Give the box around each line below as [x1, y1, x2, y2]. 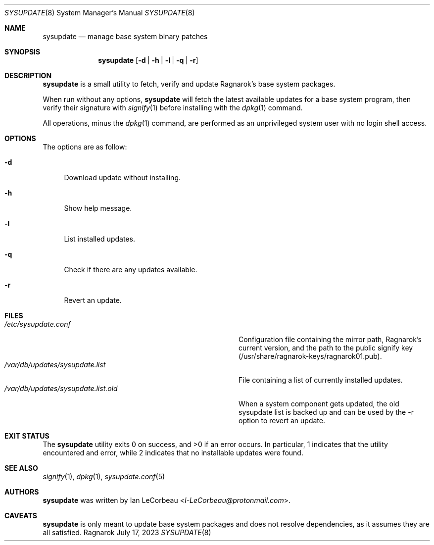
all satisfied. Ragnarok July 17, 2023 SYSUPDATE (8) [43, 528, 211, 537]
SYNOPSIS [4, 48, 41, 56]
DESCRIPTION [4, 71, 52, 80]
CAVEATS [4, 511, 37, 520]
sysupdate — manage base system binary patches [43, 32, 208, 41]
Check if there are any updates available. [64, 265, 197, 274]
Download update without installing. [64, 173, 181, 182]
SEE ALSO [4, 464, 38, 472]
